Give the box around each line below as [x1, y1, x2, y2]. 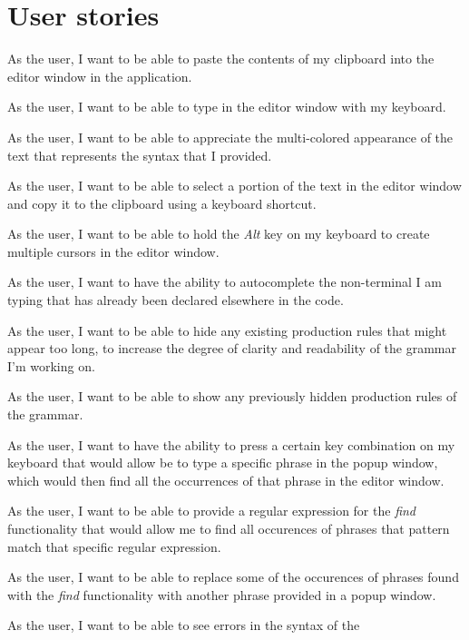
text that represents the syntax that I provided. [7, 145, 272, 164]
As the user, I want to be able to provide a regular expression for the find [7, 501, 416, 520]
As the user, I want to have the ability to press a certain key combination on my [7, 435, 455, 454]
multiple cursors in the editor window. [7, 241, 220, 261]
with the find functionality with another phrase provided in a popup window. [7, 585, 436, 604]
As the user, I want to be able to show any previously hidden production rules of [7, 387, 457, 406]
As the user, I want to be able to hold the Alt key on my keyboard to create [7, 224, 430, 243]
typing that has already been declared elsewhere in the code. [7, 290, 344, 310]
